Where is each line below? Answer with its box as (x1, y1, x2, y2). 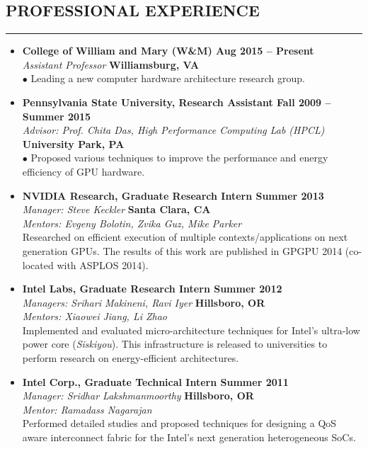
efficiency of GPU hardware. (22, 164, 145, 178)
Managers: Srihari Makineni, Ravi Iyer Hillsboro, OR (22, 295, 265, 309)
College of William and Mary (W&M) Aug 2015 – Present (22, 43, 314, 58)
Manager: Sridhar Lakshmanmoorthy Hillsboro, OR (22, 388, 254, 403)
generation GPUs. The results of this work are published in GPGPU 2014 (22, 243, 343, 258)
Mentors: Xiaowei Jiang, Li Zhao (22, 309, 168, 324)
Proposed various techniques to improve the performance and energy (30, 150, 328, 165)
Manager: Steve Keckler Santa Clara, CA (22, 202, 211, 217)
